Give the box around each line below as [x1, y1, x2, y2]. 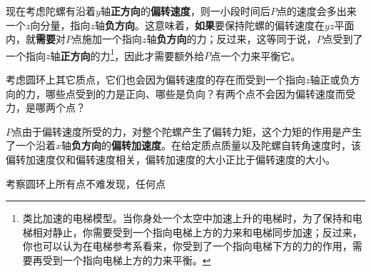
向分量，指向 [30, 17, 91, 32]
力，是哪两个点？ [6, 100, 86, 115]
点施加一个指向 [72, 31, 142, 46]
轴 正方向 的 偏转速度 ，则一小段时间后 [100, 4, 270, 18]
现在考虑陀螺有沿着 [6, 4, 96, 18]
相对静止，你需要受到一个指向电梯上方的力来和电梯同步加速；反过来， [32, 224, 362, 239]
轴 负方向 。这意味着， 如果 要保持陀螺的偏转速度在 [95, 17, 325, 32]
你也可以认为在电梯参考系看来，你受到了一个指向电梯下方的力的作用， [22, 238, 352, 253]
